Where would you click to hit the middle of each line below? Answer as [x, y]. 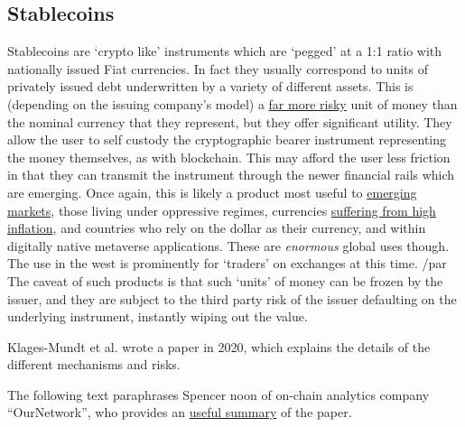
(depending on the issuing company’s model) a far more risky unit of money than [232, 103]
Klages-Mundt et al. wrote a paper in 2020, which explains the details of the [219, 346]
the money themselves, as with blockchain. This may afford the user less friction [229, 157]
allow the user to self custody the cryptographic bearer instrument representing [227, 139]
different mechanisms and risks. [94, 364]
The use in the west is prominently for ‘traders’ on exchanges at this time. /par [227, 263]
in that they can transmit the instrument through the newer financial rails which [231, 175]
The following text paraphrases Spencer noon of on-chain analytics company [219, 394]
